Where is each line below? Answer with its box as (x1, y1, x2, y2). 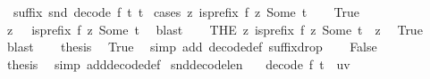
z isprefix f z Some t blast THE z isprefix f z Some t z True (6, 20, 423, 38)
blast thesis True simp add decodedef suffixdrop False (6, 37, 377, 56)
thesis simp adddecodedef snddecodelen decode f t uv (6, 54, 350, 73)
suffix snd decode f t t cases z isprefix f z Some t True (13, 3, 360, 20)
